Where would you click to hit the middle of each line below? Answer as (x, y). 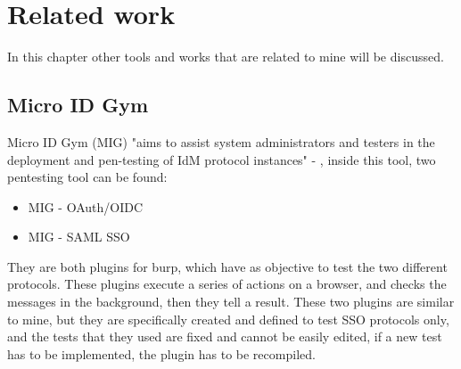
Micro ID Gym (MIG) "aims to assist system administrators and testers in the (221, 141)
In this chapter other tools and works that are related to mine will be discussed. (226, 57)
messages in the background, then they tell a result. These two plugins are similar (231, 302)
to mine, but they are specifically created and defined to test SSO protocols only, (228, 319)
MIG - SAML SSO (79, 237)
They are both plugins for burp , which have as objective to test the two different (227, 266)
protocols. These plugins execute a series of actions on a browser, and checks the (227, 284)
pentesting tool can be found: (87, 177)
